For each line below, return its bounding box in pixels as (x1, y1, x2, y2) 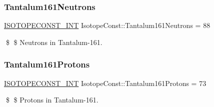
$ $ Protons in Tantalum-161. (5, 94, 98, 105)
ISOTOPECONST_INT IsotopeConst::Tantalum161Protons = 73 (4, 77, 206, 88)
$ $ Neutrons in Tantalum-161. (5, 36, 102, 47)
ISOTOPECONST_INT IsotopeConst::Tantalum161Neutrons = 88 (4, 20, 210, 30)
